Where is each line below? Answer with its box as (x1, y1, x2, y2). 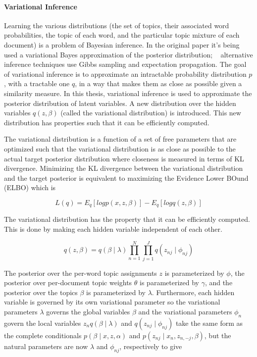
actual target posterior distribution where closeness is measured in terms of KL (4, 153, 244, 163)
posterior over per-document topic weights (4, 277, 132, 288)
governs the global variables (46, 306, 130, 317)
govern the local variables (4, 317, 81, 328)
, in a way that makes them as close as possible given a (75, 78, 242, 89)
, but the (204, 330, 231, 340)
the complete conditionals (4, 330, 82, 340)
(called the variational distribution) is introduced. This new (60, 107, 241, 118)
